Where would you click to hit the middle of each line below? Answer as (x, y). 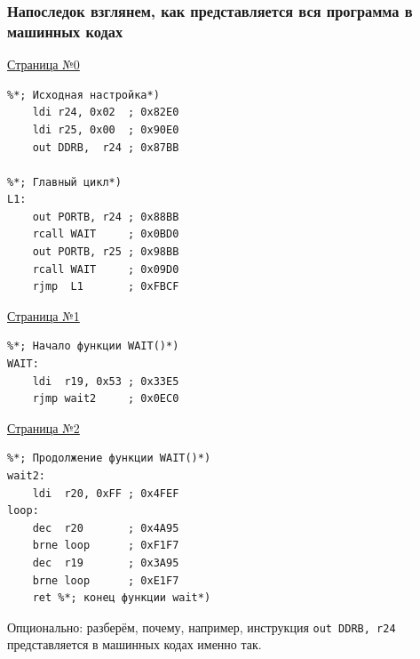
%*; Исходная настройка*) (83, 95)
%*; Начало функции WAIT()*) (93, 346)
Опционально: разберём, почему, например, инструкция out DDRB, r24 (202, 627)
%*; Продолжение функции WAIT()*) (109, 458)
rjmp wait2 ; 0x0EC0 (106, 399)
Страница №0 (44, 64)
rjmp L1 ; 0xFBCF (106, 287)
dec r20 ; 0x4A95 (106, 528)
